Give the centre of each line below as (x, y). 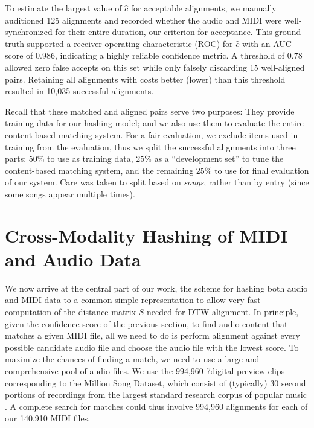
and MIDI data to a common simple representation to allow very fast (133, 300)
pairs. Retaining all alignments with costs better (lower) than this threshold (145, 79)
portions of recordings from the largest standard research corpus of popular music (156, 394)
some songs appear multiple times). (70, 193)
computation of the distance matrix (71, 311)
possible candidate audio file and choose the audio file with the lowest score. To (152, 347)
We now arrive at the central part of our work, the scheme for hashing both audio (156, 288)
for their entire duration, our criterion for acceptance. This (164, 32)
